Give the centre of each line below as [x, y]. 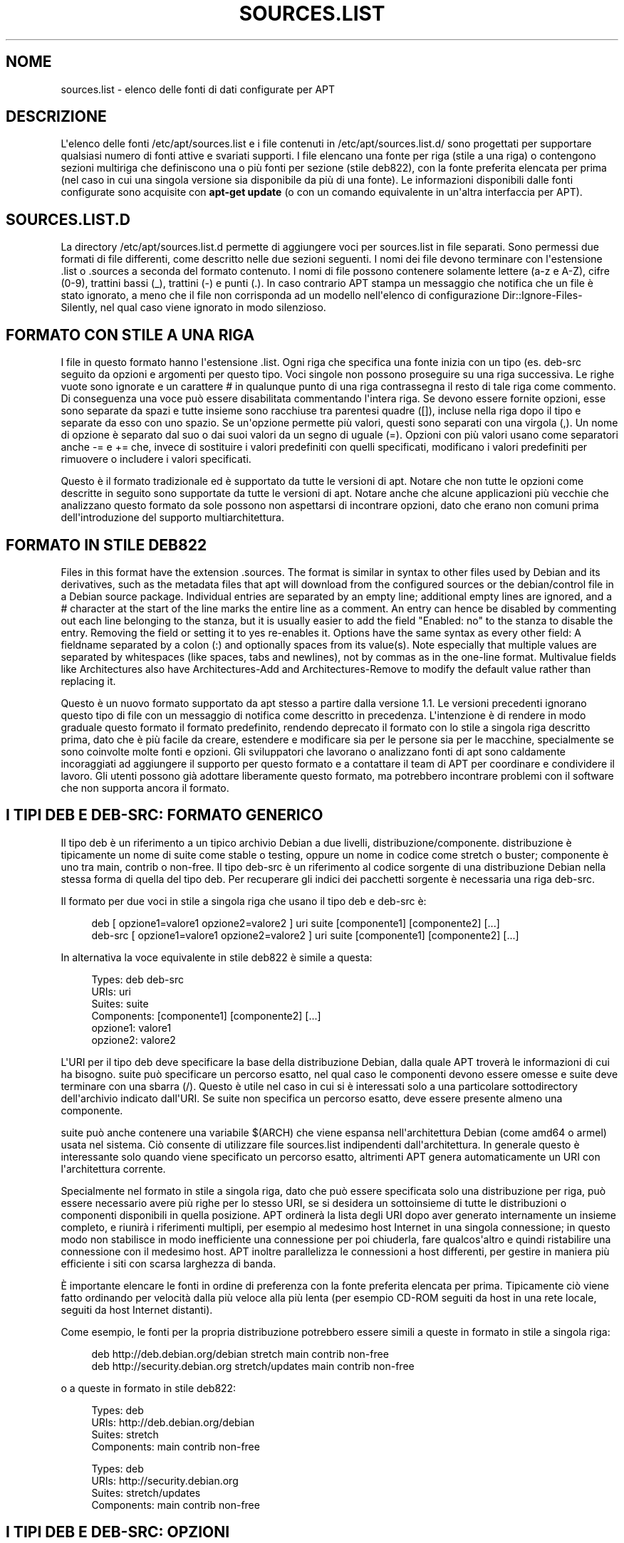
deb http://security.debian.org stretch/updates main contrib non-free [253, 1366]
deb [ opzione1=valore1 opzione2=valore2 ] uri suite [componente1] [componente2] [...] [296, 923]
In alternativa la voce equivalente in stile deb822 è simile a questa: [217, 957]
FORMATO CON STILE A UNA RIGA [130, 335]
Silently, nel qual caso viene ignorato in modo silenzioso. [193, 308]
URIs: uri [111, 991]
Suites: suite [120, 1003]
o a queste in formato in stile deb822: [149, 1388]
